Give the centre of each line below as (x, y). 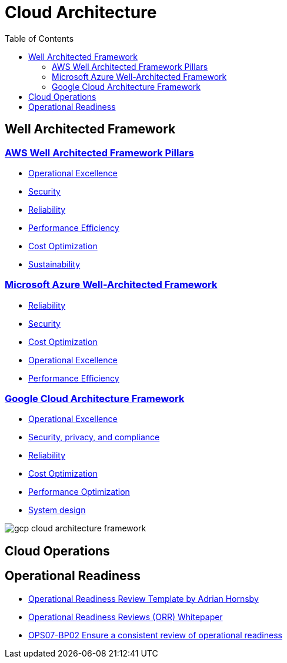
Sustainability (54, 264)
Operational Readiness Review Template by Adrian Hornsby (143, 598)
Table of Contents (39, 38)
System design (57, 510)
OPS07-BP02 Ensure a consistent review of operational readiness (155, 635)
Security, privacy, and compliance (94, 437)
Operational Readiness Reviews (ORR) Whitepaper (126, 617)
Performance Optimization (79, 492)
